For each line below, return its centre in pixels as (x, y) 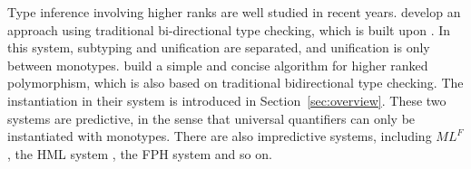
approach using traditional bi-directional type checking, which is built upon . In (229, 29)
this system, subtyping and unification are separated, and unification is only (219, 47)
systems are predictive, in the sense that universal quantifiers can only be (211, 118)
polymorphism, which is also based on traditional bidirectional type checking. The (235, 83)
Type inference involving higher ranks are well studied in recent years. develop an (234, 12)
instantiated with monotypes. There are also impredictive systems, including (220, 136)
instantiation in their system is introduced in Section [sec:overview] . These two (227, 100)
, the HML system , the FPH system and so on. (140, 153)
